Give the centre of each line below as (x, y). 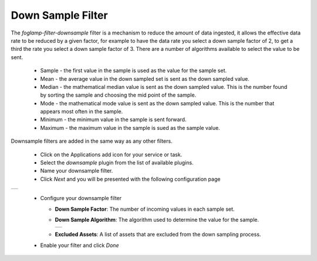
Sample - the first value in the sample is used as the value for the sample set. (134, 71)
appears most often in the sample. (82, 112)
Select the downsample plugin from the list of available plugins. (117, 163)
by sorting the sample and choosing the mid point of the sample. (118, 95)
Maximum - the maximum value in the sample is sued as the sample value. (130, 128)
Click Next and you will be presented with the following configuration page (130, 179)
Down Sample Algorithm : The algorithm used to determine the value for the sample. (157, 219)
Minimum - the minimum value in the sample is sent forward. (113, 119)
